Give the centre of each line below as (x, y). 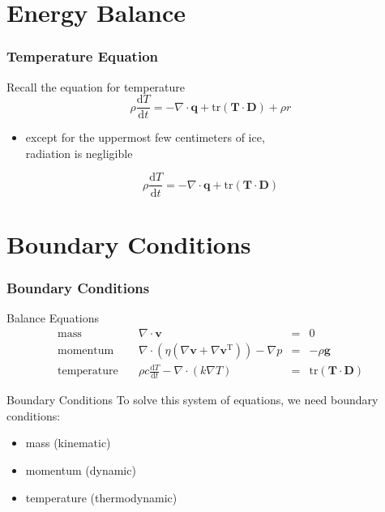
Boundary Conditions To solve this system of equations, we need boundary (192, 400)
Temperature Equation (83, 56)
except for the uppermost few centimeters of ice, (145, 137)
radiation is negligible (79, 153)
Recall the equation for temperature (96, 86)
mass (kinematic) (68, 443)
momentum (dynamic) (81, 469)
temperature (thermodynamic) (101, 497)
